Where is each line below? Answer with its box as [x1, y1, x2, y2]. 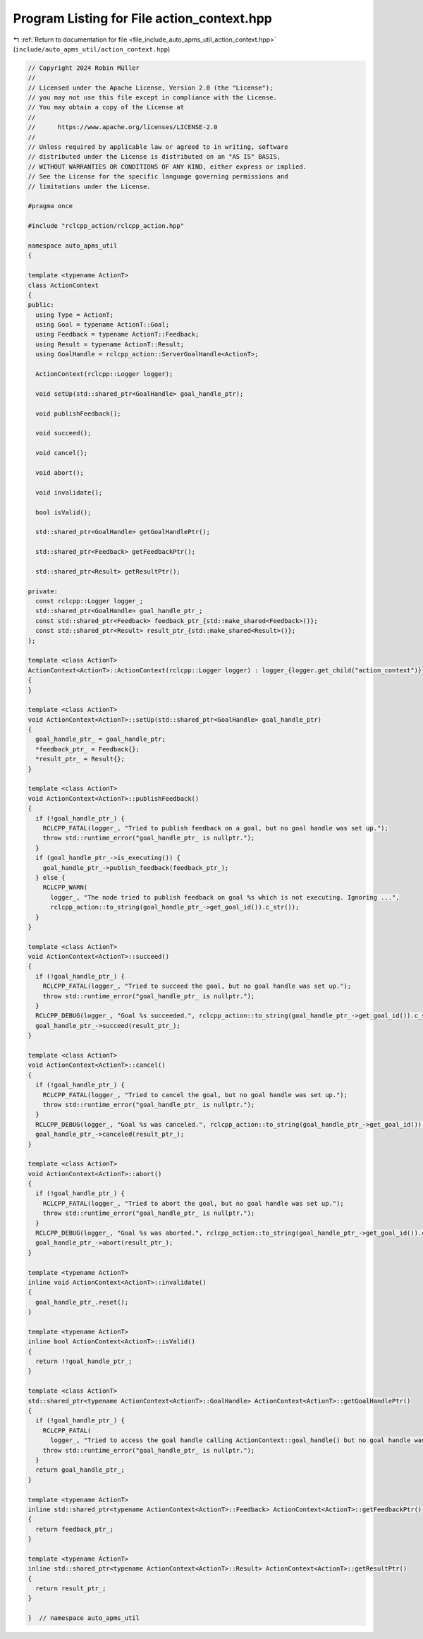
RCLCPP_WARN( [42, 883, 88, 892]
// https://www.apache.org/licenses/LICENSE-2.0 [27, 123, 218, 131]
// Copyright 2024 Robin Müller [27, 63, 140, 72]
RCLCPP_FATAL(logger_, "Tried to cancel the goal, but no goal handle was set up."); [42, 1091, 348, 1099]
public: [27, 301, 54, 309]
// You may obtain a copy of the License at [27, 103, 185, 111]
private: [27, 587, 59, 595]
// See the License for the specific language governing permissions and [27, 173, 288, 181]
